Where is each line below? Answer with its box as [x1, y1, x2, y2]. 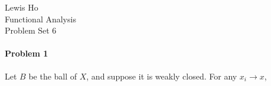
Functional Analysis [5, 12, 76, 25]
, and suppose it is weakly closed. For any [86, 70, 237, 82]
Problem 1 [5, 47, 48, 59]
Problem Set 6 [5, 24, 57, 37]
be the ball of [28, 70, 77, 82]
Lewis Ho [5, 1, 38, 13]
